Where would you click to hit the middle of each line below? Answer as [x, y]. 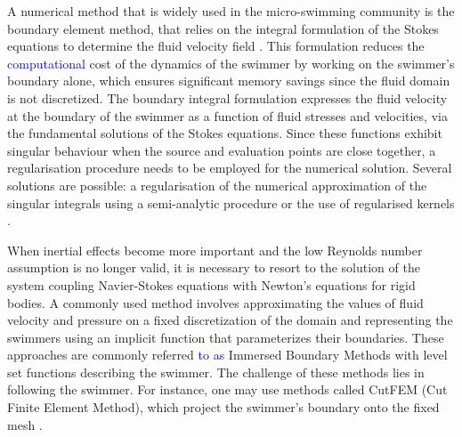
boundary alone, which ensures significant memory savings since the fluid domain [229, 81]
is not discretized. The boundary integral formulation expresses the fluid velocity [227, 97]
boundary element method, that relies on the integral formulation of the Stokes [223, 28]
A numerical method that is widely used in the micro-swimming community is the [231, 11]
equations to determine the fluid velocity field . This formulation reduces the [216, 46]
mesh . [25, 424]
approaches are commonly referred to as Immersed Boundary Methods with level [227, 355]
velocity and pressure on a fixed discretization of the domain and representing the [230, 320]
